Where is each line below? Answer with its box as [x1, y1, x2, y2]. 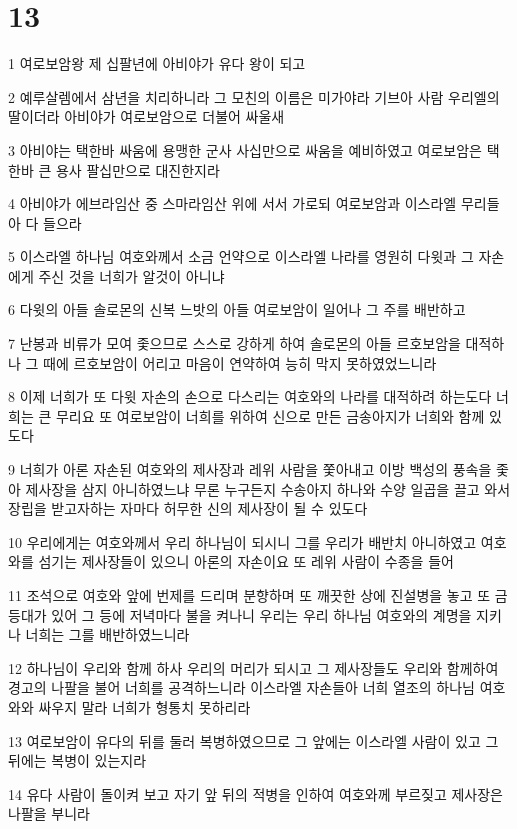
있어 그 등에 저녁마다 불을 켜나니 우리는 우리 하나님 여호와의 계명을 [51, 604, 472, 625]
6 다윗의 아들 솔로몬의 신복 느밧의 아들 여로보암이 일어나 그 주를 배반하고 [8, 299, 466, 320]
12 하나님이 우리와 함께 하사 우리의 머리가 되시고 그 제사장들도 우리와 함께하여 [8, 657, 499, 678]
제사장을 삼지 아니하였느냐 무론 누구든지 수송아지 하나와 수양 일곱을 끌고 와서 [25, 478, 511, 499]
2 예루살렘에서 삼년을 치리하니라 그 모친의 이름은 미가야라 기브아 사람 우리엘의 [8, 86, 500, 107]
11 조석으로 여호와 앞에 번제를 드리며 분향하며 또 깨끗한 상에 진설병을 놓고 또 [8, 585, 491, 605]
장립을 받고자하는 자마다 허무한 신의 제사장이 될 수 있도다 [8, 498, 368, 519]
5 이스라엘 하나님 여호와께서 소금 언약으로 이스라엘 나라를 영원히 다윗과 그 [8, 246, 474, 267]
